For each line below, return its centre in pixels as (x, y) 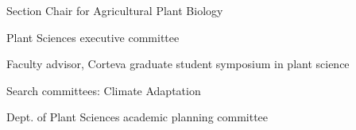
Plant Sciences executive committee (93, 37)
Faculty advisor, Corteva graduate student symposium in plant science (178, 64)
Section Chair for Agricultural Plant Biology (115, 10)
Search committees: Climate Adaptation (104, 90)
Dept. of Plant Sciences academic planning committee (137, 117)
